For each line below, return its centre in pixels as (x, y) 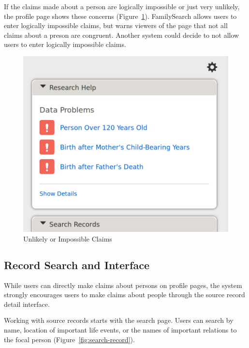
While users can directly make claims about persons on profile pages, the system (123, 285)
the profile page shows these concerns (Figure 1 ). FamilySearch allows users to (120, 16)
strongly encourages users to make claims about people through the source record (124, 295)
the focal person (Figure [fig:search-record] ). (69, 339)
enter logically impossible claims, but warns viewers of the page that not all (116, 25)
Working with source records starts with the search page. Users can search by (119, 320)
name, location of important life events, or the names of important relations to (120, 330)
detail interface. (27, 304)
